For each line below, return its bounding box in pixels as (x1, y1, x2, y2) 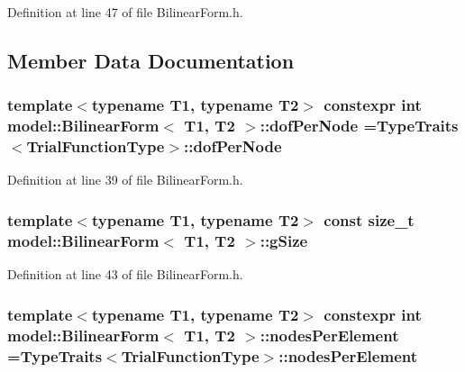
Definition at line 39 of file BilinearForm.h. (7, 170, 243, 189)
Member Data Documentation (7, 46, 295, 74)
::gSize (260, 229, 308, 251)
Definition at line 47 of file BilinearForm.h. (7, 3, 243, 21)
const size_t (324, 208, 415, 231)
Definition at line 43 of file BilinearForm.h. (7, 265, 243, 284)
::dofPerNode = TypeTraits (260, 114, 459, 137)
